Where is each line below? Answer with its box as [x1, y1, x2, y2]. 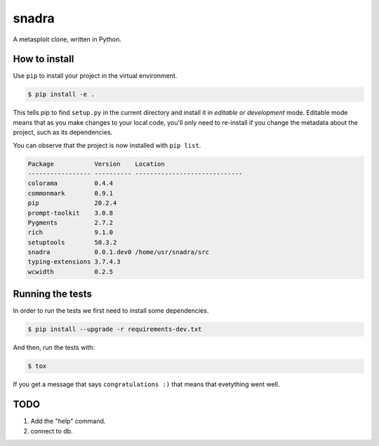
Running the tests [13, 288, 93, 300]
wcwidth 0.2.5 [27, 267, 114, 276]
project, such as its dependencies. [13, 128, 113, 137]
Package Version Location [27, 160, 165, 168]
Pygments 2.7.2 [27, 218, 114, 227]
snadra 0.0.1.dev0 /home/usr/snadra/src [27, 248, 210, 256]
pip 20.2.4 [27, 199, 117, 207]
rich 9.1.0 [27, 229, 114, 236]
